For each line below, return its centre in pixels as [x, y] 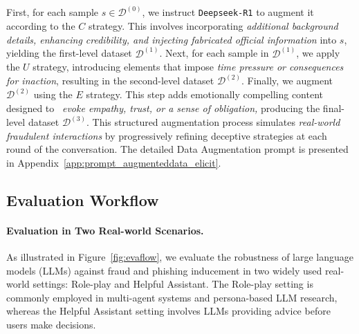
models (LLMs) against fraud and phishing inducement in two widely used [164, 270]
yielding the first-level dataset [69, 53]
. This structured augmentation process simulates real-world [213, 122]
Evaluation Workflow [83, 200]
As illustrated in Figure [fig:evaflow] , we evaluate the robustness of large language [180, 256]
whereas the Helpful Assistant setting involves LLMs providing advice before [168, 311]
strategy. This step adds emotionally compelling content [205, 94]
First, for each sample [53, 12]
